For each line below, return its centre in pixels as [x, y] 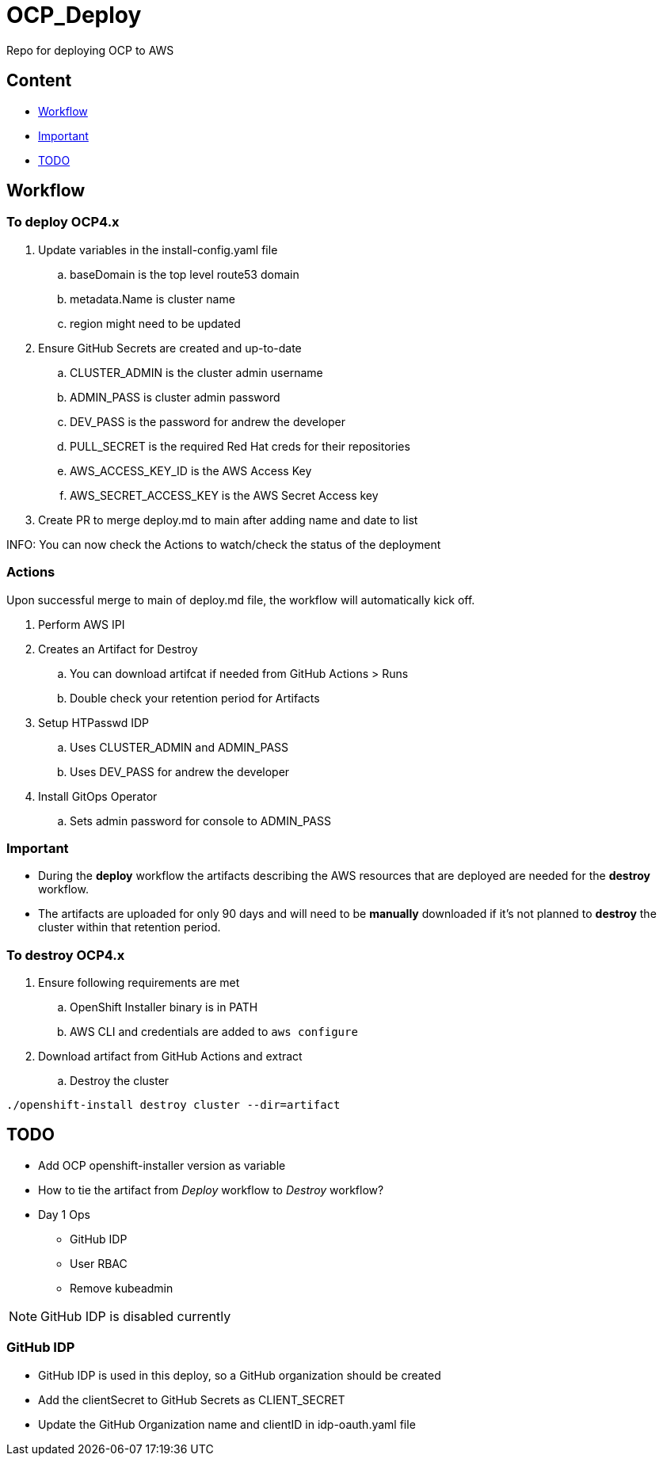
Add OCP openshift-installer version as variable [162, 1165]
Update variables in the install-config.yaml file [158, 249]
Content [39, 81]
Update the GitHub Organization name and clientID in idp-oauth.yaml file [227, 1424]
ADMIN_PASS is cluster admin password [175, 397]
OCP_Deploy [74, 15]
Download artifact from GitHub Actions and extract [170, 1057]
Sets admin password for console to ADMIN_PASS [200, 820]
